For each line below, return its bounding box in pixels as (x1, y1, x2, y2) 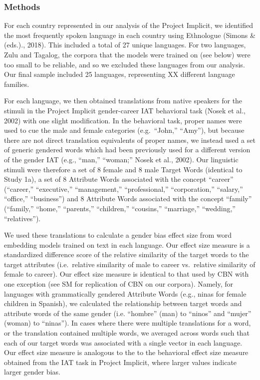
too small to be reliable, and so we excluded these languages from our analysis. (4, 59, 245, 69)
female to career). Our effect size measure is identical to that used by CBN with (4, 269, 249, 279)
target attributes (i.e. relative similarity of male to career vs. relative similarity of (4, 259, 256, 269)
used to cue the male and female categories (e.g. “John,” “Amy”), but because (4, 125, 245, 135)
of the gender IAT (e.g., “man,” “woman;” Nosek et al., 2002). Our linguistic (4, 154, 239, 164)
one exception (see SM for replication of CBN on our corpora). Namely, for (4, 279, 234, 289)
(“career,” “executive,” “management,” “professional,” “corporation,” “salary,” (4, 183, 243, 194)
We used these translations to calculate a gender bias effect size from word (4, 230, 232, 240)
